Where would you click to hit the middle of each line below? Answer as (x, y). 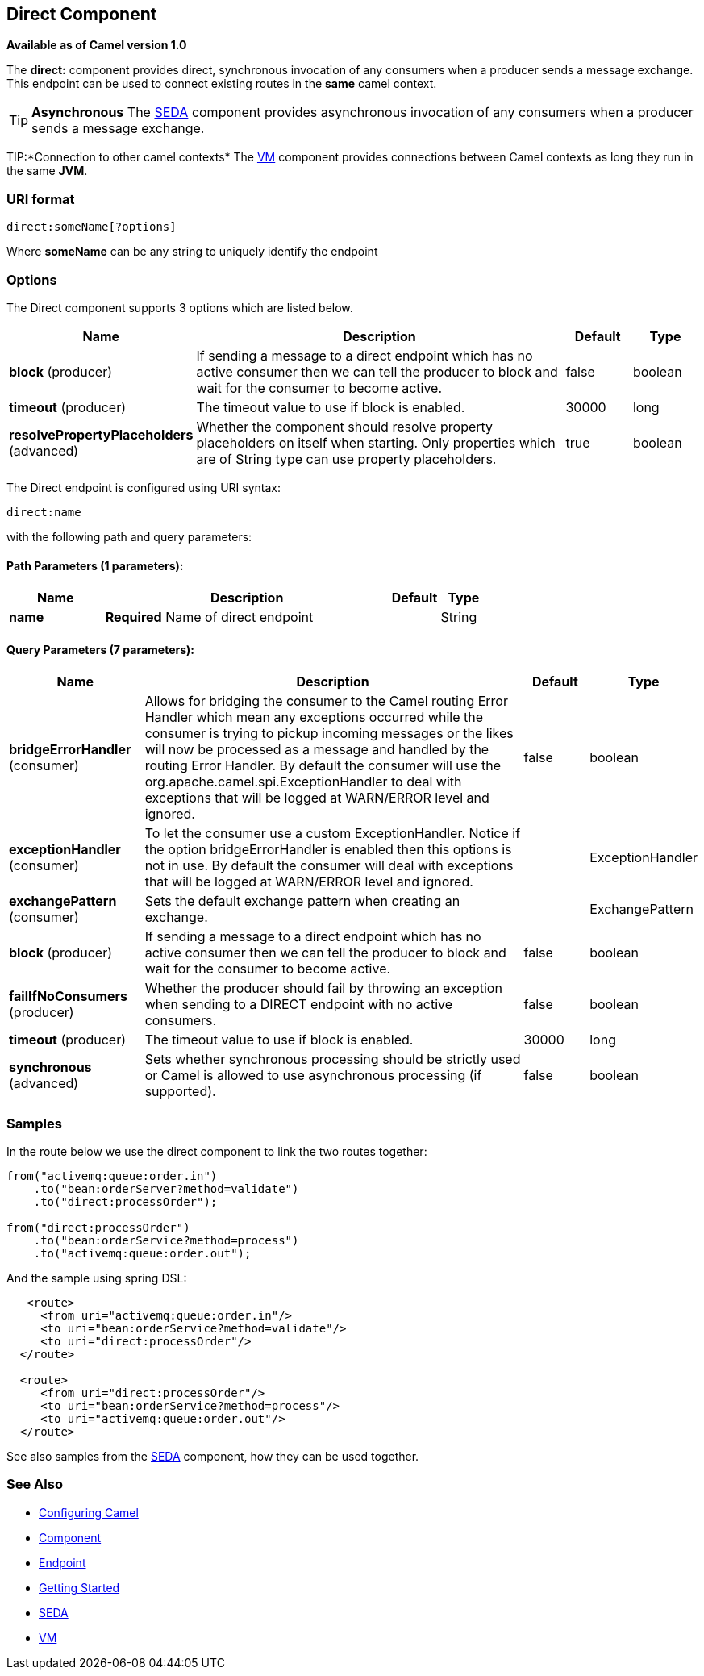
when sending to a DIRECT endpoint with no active (299, 1005)
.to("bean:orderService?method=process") (166, 1241)
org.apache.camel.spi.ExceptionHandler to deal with (303, 782)
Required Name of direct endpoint (209, 617)
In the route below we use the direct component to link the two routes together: (217, 1152)
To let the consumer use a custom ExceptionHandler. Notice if (333, 834)
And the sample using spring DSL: (97, 1278)
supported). (180, 1092)
